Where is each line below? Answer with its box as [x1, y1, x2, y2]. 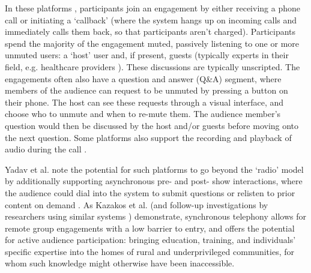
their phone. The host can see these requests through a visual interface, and [5, 95, 284, 108]
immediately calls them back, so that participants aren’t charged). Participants [5, 25, 296, 38]
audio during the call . [5, 143, 87, 155]
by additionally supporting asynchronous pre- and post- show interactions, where [5, 175, 303, 187]
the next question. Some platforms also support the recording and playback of [5, 131, 292, 143]
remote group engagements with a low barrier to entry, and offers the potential [5, 221, 295, 234]
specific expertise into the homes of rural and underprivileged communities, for [5, 245, 295, 257]
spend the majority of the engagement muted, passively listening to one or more [5, 37, 300, 49]
